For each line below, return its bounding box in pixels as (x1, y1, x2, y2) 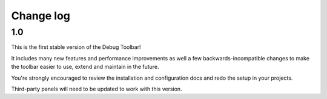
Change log (11, 9, 71, 22)
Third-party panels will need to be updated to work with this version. (11, 85, 182, 92)
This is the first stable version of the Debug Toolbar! (11, 43, 141, 51)
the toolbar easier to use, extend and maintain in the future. (11, 63, 160, 71)
